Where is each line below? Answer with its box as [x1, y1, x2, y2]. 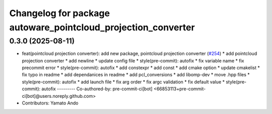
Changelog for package [9, 8, 110, 19]
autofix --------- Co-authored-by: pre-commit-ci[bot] [41, 86, 153, 92]
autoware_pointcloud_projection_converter [9, 22, 195, 33]
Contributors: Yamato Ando [22, 100, 79, 106]
